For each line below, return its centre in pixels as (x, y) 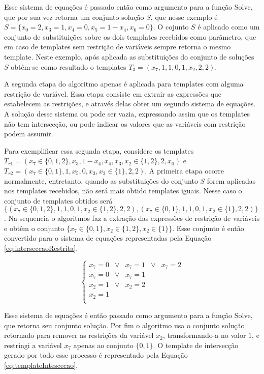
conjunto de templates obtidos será (58, 200)
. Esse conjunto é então (208, 228)
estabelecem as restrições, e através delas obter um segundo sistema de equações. (130, 104)
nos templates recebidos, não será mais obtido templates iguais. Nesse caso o (123, 191)
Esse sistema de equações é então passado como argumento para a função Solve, (128, 315)
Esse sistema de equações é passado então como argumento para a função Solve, (128, 7)
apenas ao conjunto (103, 345)
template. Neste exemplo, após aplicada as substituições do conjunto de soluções (129, 56)
